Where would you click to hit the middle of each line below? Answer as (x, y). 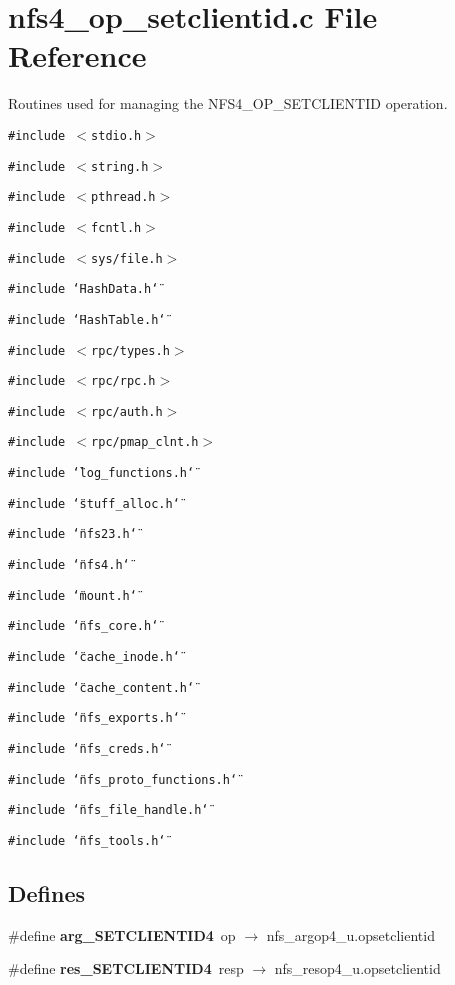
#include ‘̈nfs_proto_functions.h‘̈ (123, 779)
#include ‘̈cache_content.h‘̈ (101, 687)
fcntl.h (116, 227)
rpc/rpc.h (123, 381)
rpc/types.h (130, 350)
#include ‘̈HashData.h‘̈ (83, 289)
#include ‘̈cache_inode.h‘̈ (94, 657)
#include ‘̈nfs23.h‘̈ (72, 534)
